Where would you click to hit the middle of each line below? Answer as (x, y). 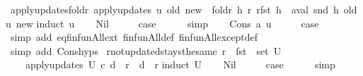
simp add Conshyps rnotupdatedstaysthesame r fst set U (146, 50)
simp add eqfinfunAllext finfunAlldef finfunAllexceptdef (134, 37)
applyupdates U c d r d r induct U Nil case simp (180, 64)
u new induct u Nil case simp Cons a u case (162, 23)
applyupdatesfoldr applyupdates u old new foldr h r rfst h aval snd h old (184, 9)
